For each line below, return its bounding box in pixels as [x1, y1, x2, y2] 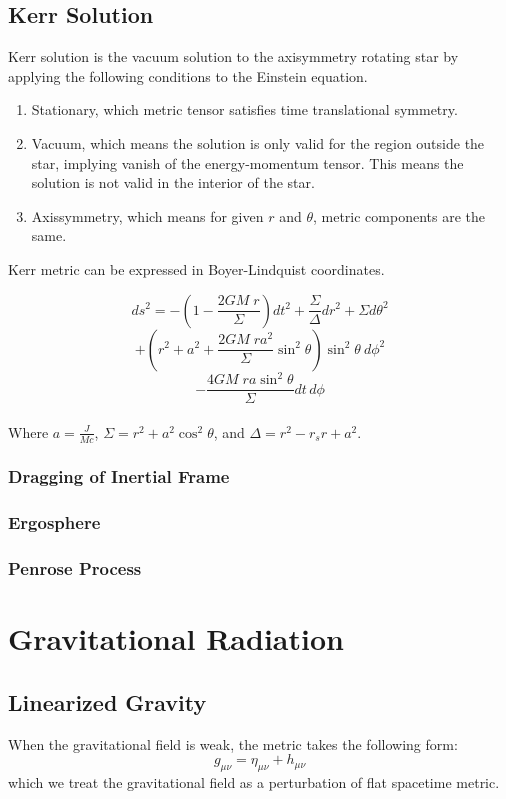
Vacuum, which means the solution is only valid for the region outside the [31, 132, 485, 153]
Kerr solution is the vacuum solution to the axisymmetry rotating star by [8, 46, 459, 67]
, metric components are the [312, 205, 485, 226]
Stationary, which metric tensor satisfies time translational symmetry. [31, 99, 458, 120]
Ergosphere [8, 510, 101, 535]
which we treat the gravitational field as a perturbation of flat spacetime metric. [8, 772, 500, 793]
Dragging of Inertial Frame [8, 464, 230, 489]
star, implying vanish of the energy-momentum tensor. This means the [31, 152, 464, 173]
